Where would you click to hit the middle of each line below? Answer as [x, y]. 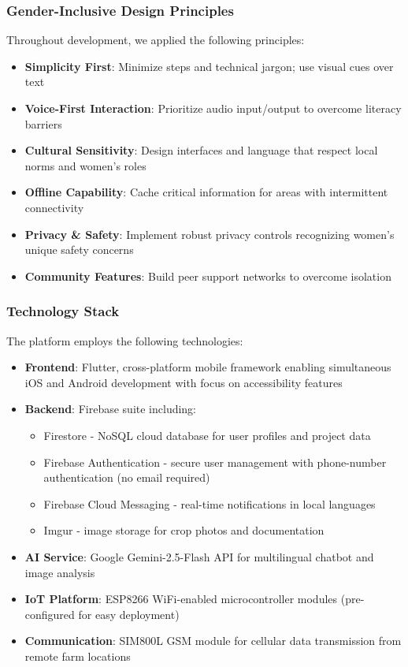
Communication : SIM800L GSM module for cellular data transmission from [213, 641]
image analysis [60, 572]
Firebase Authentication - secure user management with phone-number [215, 462]
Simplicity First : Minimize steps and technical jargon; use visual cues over [209, 66]
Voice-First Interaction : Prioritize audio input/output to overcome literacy [213, 108]
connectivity [54, 207]
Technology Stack [63, 311]
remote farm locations [78, 656]
